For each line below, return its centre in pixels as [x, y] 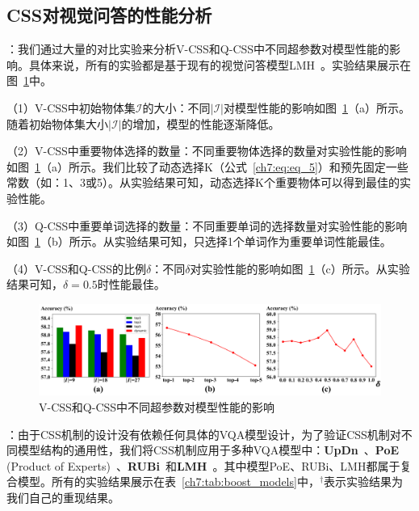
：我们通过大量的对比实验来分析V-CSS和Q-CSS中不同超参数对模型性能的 [198, 49]
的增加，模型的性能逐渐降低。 [201, 123]
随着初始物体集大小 [57, 123]
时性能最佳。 [131, 284]
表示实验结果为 [364, 481]
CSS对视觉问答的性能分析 [109, 15]
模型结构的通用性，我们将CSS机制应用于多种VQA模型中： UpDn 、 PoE [208, 450]
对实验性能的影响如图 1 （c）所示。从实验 [300, 268]
